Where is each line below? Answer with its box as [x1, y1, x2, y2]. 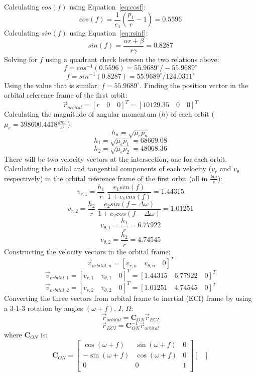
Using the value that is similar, [4, 80, 99, 90]
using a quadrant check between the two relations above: [45, 54, 219, 64]
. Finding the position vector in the [140, 80, 248, 90]
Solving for [4, 54, 38, 64]
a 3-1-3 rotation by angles [4, 302, 83, 313]
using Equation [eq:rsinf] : [69, 28, 148, 38]
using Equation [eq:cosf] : [69, 2, 146, 12]
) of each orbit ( [165, 109, 214, 119]
